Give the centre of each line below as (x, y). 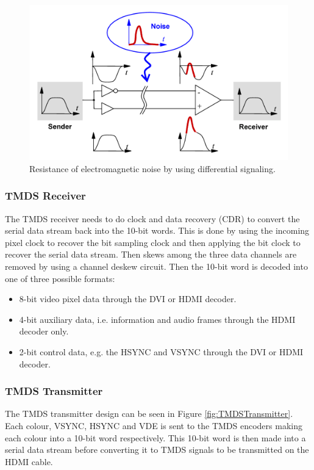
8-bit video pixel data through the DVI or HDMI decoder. (128, 299)
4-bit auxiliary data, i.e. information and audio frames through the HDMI (157, 319)
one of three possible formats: (60, 278)
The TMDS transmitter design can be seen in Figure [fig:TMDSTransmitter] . (149, 414)
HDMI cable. (29, 461)
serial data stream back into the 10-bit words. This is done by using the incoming (157, 230)
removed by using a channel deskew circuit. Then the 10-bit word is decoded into (156, 266)
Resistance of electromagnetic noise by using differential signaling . (152, 168)
